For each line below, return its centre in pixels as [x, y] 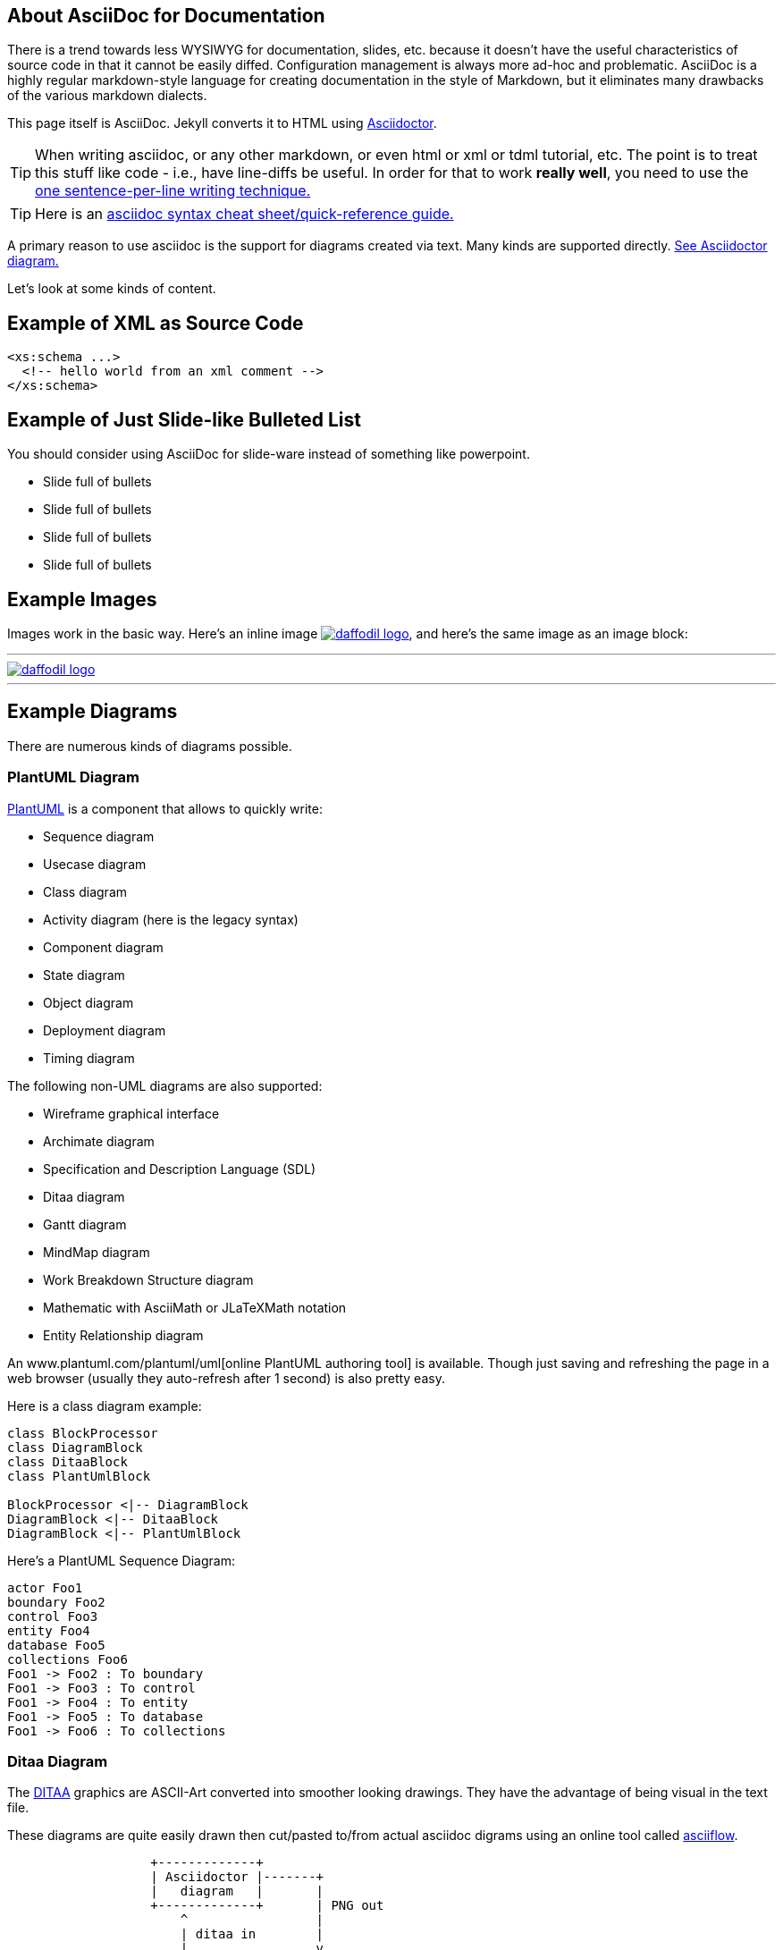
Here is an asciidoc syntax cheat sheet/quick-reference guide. [244, 214]
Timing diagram [89, 1058]
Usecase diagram [95, 864]
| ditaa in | [252, 1934]
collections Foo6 [67, 1659]
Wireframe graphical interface [131, 1113]
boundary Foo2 [56, 1602]
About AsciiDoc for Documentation [166, 16]
